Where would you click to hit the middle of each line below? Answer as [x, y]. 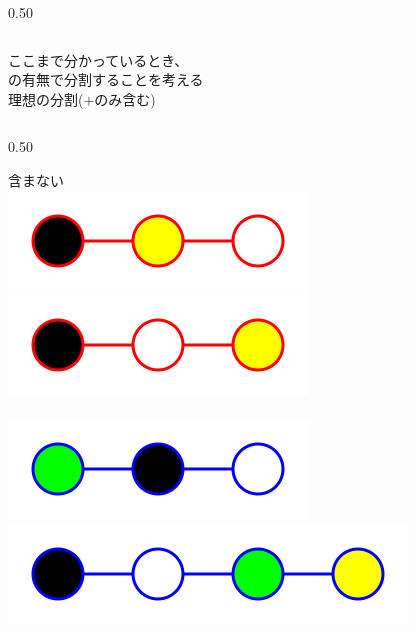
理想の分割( [46, 98]
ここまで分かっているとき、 [98, 59]
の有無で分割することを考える [106, 79]
